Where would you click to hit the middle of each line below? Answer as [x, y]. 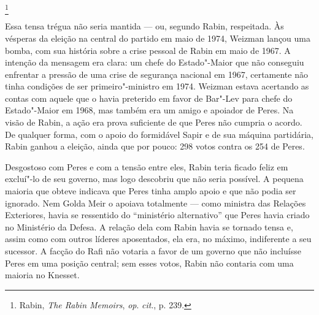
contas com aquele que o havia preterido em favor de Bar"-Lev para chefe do [149, 98]
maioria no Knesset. [42, 275]
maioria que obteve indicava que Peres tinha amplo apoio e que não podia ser [151, 191]
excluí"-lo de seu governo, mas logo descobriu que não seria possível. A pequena [154, 179]
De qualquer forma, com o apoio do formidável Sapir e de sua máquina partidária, [159, 134]
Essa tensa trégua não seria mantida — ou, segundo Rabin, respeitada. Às [144, 26]
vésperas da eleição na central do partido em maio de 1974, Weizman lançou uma [158, 38]
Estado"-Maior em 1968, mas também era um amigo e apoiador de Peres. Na [149, 110]
